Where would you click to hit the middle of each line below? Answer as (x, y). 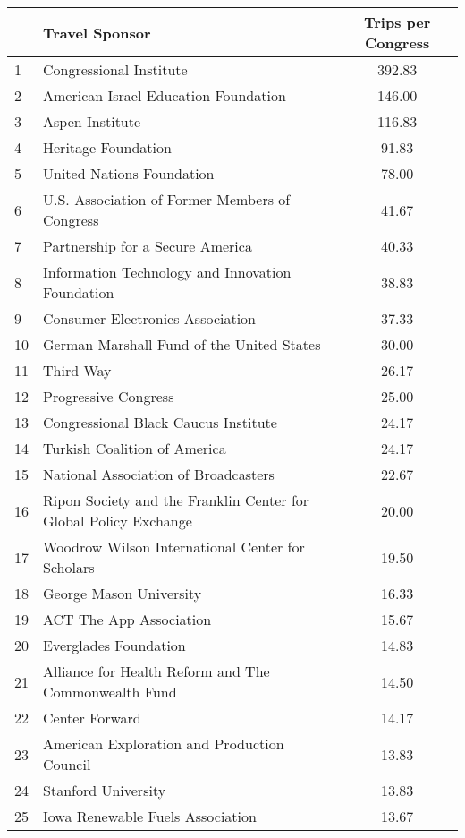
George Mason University (123, 593)
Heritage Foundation (107, 147)
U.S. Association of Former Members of (167, 199)
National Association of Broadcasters (159, 474)
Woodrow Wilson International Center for (174, 547)
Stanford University (105, 790)
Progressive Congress (109, 396)
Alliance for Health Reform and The (156, 671)
